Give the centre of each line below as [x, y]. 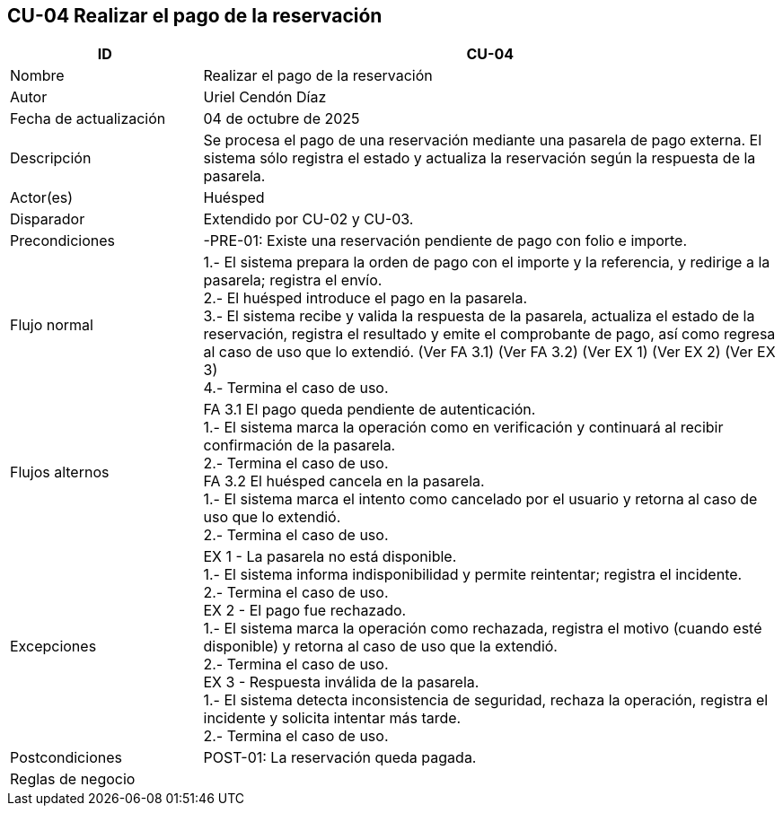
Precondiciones [62, 241]
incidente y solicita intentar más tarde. [332, 718]
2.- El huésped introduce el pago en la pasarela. [365, 298]
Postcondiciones [66, 758]
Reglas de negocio [73, 779]
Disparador [48, 219]
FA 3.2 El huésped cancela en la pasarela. [344, 481]
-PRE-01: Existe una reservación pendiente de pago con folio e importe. [445, 241]
